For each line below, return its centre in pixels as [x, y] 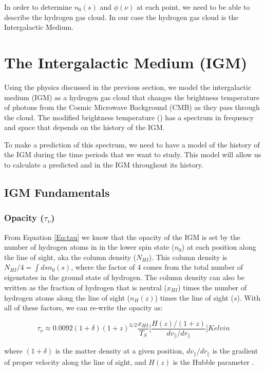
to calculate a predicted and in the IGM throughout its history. [104, 165]
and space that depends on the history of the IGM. [84, 127]
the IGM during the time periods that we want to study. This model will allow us [133, 154]
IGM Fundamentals [57, 192]
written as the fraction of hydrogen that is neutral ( [86, 287]
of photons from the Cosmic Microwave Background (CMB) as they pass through [132, 107]
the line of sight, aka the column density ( [70, 257]
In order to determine [38, 7]
